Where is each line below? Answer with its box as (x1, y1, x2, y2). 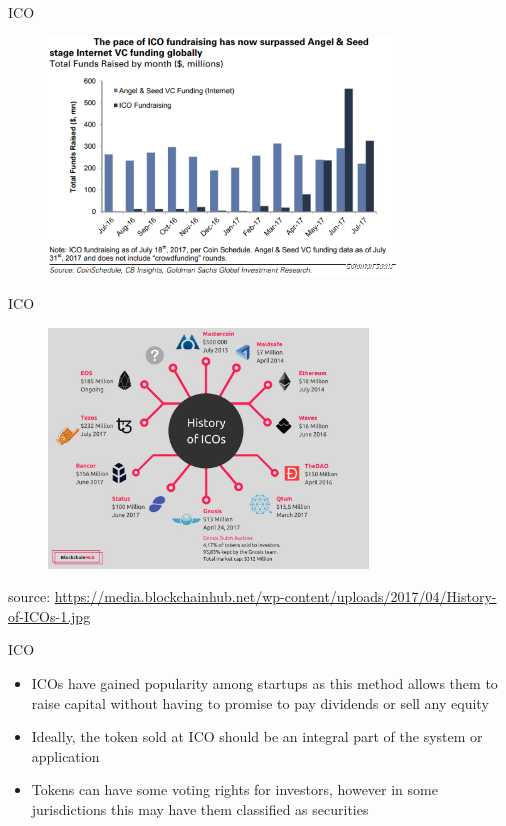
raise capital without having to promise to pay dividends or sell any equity (31, 692, 489, 713)
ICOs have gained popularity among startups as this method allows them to (31, 672, 498, 693)
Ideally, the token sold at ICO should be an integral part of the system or (31, 726, 483, 747)
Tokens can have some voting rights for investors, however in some (31, 779, 438, 800)
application (31, 745, 100, 766)
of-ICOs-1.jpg (8, 605, 91, 626)
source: (8, 586, 51, 607)
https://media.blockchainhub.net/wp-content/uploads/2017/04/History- (54, 586, 497, 607)
